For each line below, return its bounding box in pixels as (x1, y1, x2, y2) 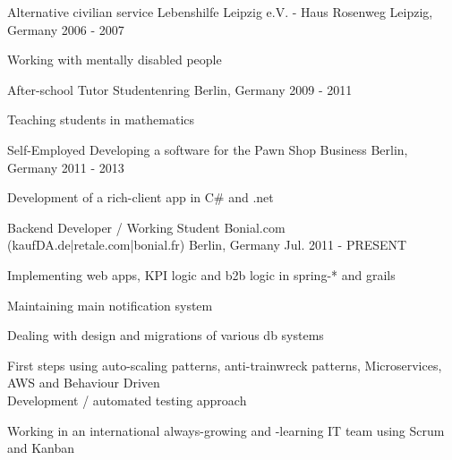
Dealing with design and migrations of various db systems (7, 326, 324, 345)
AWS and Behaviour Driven (7, 373, 160, 392)
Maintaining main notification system (7, 295, 213, 314)
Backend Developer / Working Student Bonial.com (7, 217, 286, 236)
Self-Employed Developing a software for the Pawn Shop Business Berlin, (7, 140, 408, 158)
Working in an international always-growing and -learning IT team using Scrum (7, 421, 445, 439)
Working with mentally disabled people (7, 50, 222, 69)
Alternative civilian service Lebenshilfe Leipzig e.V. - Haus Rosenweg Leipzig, (7, 3, 433, 21)
